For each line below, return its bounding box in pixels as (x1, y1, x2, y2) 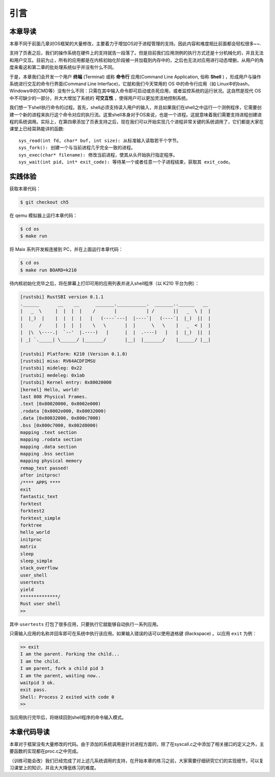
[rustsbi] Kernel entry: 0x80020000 (20, 380, 112, 385)
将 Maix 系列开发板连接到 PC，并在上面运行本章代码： (9, 246, 123, 253)
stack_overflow (20, 565, 58, 571)
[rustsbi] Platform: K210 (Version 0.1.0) (20, 351, 128, 357)
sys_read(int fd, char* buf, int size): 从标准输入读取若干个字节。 (18, 138, 181, 143)
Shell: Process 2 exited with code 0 (20, 694, 115, 700)
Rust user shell (20, 601, 61, 607)
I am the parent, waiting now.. (20, 672, 101, 679)
